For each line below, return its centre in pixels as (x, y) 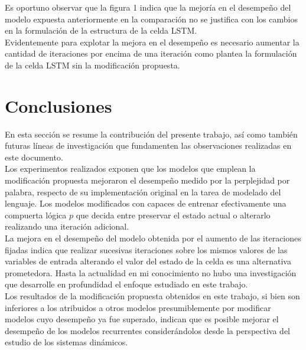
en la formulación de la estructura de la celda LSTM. (101, 30)
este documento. (34, 157)
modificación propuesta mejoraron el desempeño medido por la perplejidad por (147, 180)
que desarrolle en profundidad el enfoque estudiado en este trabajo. (126, 284)
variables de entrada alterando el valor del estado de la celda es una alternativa (148, 261)
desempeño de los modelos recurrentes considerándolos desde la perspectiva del (147, 330)
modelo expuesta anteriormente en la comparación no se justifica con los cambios (151, 19)
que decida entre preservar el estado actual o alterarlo (173, 215)
